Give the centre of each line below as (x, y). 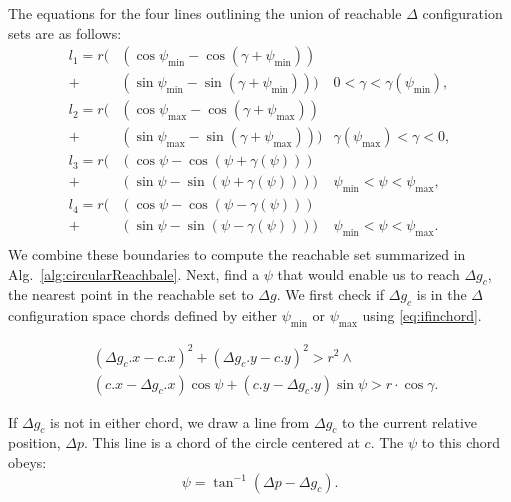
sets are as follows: (65, 32)
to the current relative (410, 421)
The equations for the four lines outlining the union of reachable (205, 13)
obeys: (27, 462)
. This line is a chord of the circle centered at (221, 442)
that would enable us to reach (368, 273)
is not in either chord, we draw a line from (180, 421)
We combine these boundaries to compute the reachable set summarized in (237, 254)
